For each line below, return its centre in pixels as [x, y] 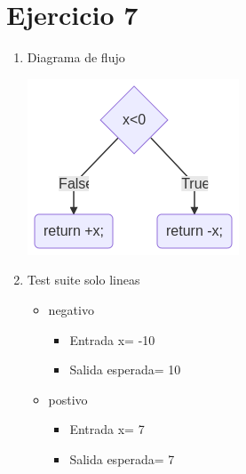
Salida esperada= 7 [122, 458]
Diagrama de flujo [76, 57]
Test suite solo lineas [83, 280]
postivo [68, 399]
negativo [71, 309]
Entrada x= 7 [107, 429]
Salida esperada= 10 [125, 370]
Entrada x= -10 [112, 339]
